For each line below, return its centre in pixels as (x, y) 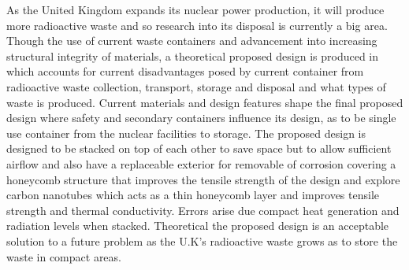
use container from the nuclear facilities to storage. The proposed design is (186, 133)
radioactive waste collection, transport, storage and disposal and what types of (196, 86)
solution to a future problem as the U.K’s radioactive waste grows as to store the (202, 240)
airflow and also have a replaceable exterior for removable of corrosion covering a (201, 163)
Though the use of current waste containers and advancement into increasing (192, 41)
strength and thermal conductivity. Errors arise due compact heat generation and (203, 210)
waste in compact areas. (64, 256)
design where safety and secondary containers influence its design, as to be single (201, 118)
